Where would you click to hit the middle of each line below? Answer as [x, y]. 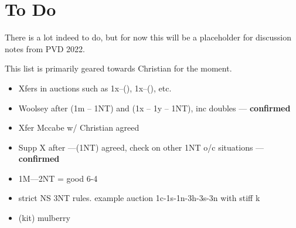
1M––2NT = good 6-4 [58, 178]
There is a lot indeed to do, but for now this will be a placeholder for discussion [148, 37]
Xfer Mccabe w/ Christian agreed [79, 127]
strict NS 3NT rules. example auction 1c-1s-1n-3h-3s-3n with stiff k [139, 198]
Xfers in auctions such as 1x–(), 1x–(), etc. [95, 88]
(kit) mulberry [44, 218]
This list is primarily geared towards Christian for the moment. [118, 68]
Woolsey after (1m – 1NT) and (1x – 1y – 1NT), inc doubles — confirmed [154, 108]
